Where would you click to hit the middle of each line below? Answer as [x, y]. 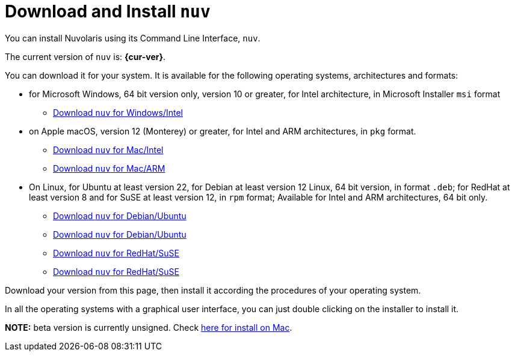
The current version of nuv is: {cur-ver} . [85, 56]
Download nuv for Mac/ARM [109, 168]
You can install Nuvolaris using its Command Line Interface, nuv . [133, 38]
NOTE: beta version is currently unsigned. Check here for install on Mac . [149, 327]
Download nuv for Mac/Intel [108, 149]
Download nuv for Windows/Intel [118, 112]
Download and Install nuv [108, 11]
